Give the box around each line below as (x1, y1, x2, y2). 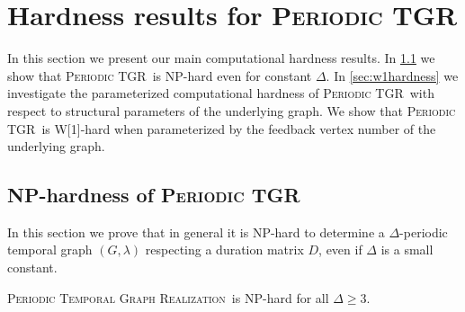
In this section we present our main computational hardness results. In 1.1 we (7, 49, 435, 67)
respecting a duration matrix (145, 240, 304, 259)
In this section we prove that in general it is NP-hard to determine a (7, 222, 385, 241)
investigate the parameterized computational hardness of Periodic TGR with (7, 84, 434, 103)
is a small (380, 240, 434, 259)
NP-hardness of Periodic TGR (7, 181, 300, 209)
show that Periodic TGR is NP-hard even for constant (7, 66, 312, 85)
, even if (318, 240, 362, 259)
